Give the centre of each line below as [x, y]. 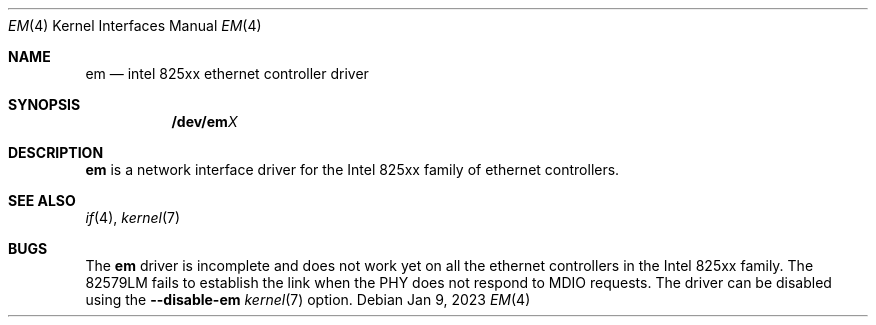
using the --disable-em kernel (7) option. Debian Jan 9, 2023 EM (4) [308, 299]
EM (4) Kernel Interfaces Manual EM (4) [135, 25]
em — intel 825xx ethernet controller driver [227, 73]
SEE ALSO [42, 200]
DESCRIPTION [56, 152]
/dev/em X [204, 121]
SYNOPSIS [44, 104]
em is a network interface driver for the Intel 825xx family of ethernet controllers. [352, 169]
